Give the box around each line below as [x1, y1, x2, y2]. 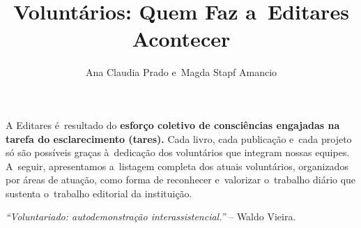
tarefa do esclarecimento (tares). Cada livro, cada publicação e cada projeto [6, 131, 352, 146]
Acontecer [132, 24, 231, 53]
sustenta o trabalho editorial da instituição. [6, 185, 192, 200]
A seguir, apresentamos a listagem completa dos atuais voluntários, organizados [6, 158, 348, 173]
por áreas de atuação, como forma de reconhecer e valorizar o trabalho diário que [6, 172, 356, 187]
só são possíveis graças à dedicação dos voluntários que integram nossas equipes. [6, 145, 350, 160]
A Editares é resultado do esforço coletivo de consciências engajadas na [6, 117, 340, 132]
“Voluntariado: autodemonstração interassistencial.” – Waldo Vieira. [6, 209, 296, 224]
